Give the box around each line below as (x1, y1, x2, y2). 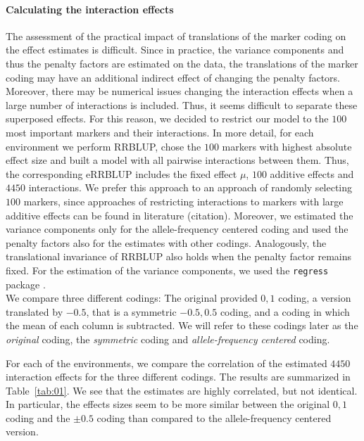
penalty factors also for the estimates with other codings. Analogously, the (6, 235, 327, 250)
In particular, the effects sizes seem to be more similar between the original (6, 397, 330, 411)
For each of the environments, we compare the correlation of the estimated (6, 355, 327, 370)
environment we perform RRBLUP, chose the (6, 139, 201, 153)
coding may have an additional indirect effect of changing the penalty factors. (6, 70, 341, 84)
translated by (6, 304, 63, 319)
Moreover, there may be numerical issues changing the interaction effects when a (6, 84, 353, 98)
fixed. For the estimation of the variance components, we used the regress (6, 262, 329, 277)
